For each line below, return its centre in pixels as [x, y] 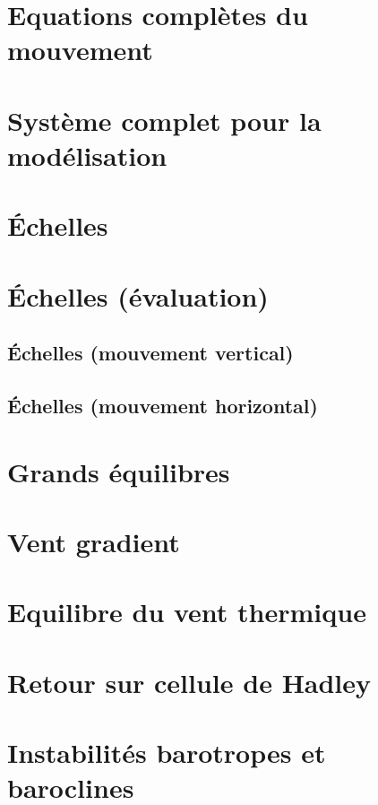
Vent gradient [94, 541]
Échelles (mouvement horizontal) [163, 406]
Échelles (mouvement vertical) [150, 353]
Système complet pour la [164, 120]
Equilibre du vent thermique [187, 612]
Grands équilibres [119, 471]
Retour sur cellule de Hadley [189, 682]
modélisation [87, 155]
